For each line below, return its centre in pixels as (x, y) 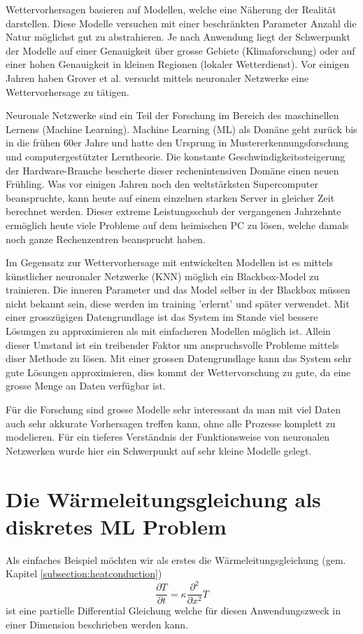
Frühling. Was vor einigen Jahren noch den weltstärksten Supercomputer (162, 184)
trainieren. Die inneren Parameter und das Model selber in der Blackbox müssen (178, 290)
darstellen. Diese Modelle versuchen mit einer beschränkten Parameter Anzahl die (181, 23)
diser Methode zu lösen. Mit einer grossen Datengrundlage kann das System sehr (179, 358)
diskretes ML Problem (116, 526)
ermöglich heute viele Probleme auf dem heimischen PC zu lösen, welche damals (177, 225)
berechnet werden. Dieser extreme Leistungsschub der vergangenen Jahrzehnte (173, 211)
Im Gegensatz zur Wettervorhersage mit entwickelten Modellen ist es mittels (170, 262)
